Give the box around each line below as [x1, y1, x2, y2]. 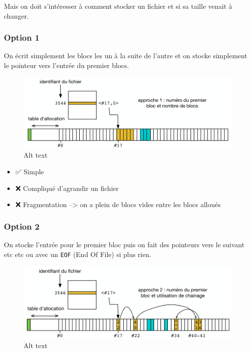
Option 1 [4, 31, 40, 44]
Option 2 [4, 220, 40, 232]
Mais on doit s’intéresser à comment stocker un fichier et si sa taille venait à [4, 1, 232, 11]
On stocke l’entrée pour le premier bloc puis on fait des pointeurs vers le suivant [4, 239, 245, 249]
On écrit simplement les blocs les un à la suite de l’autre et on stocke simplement [4, 50, 248, 61]
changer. [4, 10, 29, 21]
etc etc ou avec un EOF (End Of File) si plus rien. [4, 249, 151, 259]
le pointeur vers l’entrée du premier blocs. [4, 60, 129, 70]
